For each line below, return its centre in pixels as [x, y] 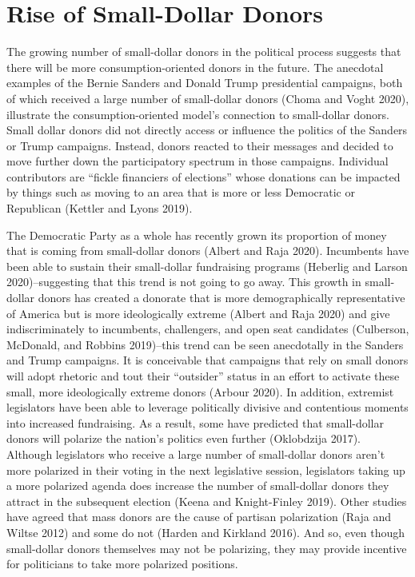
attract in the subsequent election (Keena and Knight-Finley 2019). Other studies [207, 501]
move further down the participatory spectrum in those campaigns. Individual [198, 161]
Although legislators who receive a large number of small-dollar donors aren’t [196, 454]
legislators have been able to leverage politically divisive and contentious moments [207, 407]
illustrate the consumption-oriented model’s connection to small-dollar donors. [198, 114]
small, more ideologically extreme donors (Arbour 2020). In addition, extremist [200, 391]
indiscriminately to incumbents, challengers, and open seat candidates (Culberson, [208, 329]
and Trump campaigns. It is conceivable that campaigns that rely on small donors [207, 360]
